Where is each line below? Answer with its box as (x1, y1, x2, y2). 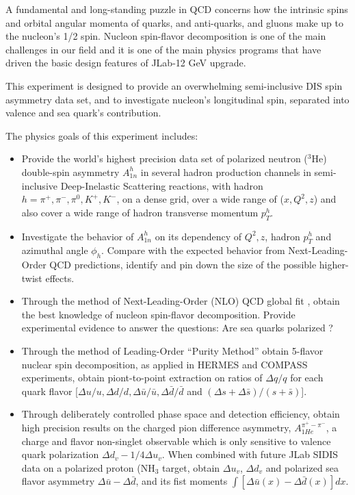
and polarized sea (265, 460, 339, 474)
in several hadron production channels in (140, 164, 311, 179)
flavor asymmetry (21, 474, 95, 488)
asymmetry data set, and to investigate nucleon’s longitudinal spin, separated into (5, 92, 350, 106)
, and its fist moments (135, 474, 228, 488)
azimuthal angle (21, 243, 88, 257)
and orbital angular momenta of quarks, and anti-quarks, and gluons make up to (5, 15, 343, 29)
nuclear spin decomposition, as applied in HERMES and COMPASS (21, 357, 308, 371)
